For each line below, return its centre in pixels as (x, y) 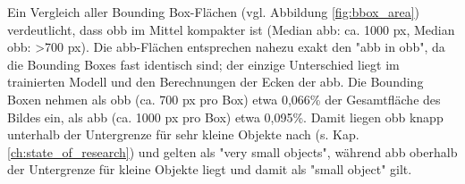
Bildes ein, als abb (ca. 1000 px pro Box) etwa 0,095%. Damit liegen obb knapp (225, 117)
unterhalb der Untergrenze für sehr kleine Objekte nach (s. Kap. (183, 134)
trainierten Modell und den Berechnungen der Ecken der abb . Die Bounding (216, 82)
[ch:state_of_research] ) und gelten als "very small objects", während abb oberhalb (232, 151)
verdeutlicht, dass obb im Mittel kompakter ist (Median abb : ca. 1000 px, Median (231, 29)
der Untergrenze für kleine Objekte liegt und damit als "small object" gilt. (210, 169)
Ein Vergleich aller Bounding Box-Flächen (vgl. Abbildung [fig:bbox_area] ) (214, 12)
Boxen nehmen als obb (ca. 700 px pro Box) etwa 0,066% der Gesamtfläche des (224, 99)
